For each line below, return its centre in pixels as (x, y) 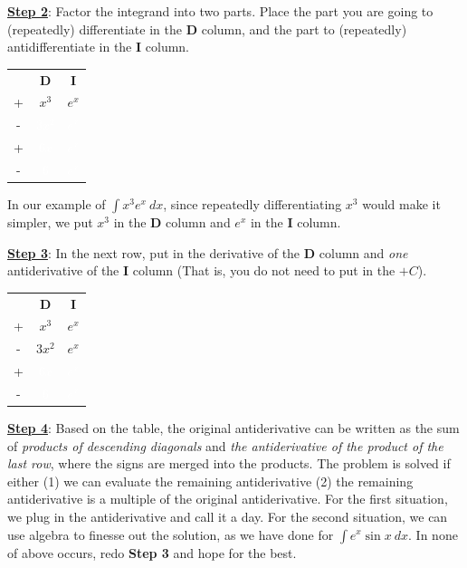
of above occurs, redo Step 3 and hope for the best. (152, 552)
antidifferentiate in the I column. (99, 47)
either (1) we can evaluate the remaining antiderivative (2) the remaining (210, 481)
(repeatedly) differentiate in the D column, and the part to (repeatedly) (207, 29)
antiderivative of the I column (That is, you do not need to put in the (201, 270)
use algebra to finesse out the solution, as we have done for (171, 534)
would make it (401, 204)
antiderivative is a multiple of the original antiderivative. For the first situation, (228, 499)
